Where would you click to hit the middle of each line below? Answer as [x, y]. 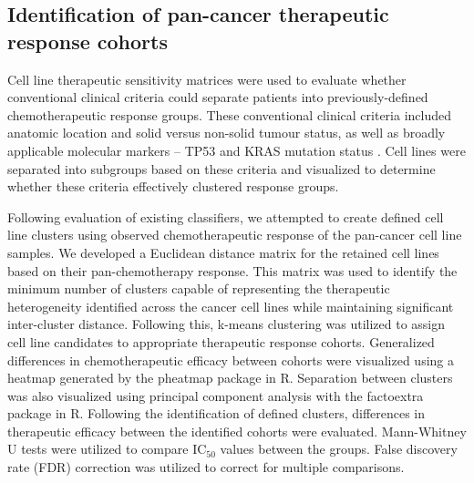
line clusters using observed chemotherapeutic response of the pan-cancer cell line [235, 235]
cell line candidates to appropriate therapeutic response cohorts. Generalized [221, 341]
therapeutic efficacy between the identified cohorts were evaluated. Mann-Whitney [237, 431]
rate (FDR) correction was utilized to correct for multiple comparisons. [206, 467]
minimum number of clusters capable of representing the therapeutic [199, 288]
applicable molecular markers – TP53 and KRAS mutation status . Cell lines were [237, 150]
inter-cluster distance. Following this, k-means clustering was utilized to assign [227, 324]
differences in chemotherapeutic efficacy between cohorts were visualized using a [231, 360]
